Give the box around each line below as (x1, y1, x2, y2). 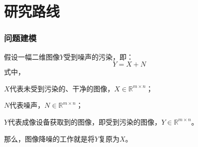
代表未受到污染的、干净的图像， (9, 83, 114, 93)
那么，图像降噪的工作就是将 (4, 133, 95, 144)
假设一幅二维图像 (4, 51, 60, 62)
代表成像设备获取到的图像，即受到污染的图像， (8, 116, 162, 127)
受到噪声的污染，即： (64, 51, 134, 62)
